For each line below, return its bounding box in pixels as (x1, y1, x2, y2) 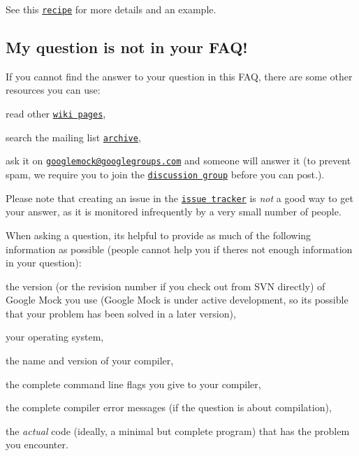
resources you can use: (6, 83, 101, 97)
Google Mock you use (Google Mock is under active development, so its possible (6, 292, 349, 307)
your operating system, (6, 329, 104, 344)
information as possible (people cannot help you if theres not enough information (6, 241, 353, 256)
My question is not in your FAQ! (6, 36, 248, 58)
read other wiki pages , (6, 106, 106, 121)
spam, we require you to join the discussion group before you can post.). (6, 167, 325, 182)
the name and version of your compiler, (6, 353, 174, 368)
